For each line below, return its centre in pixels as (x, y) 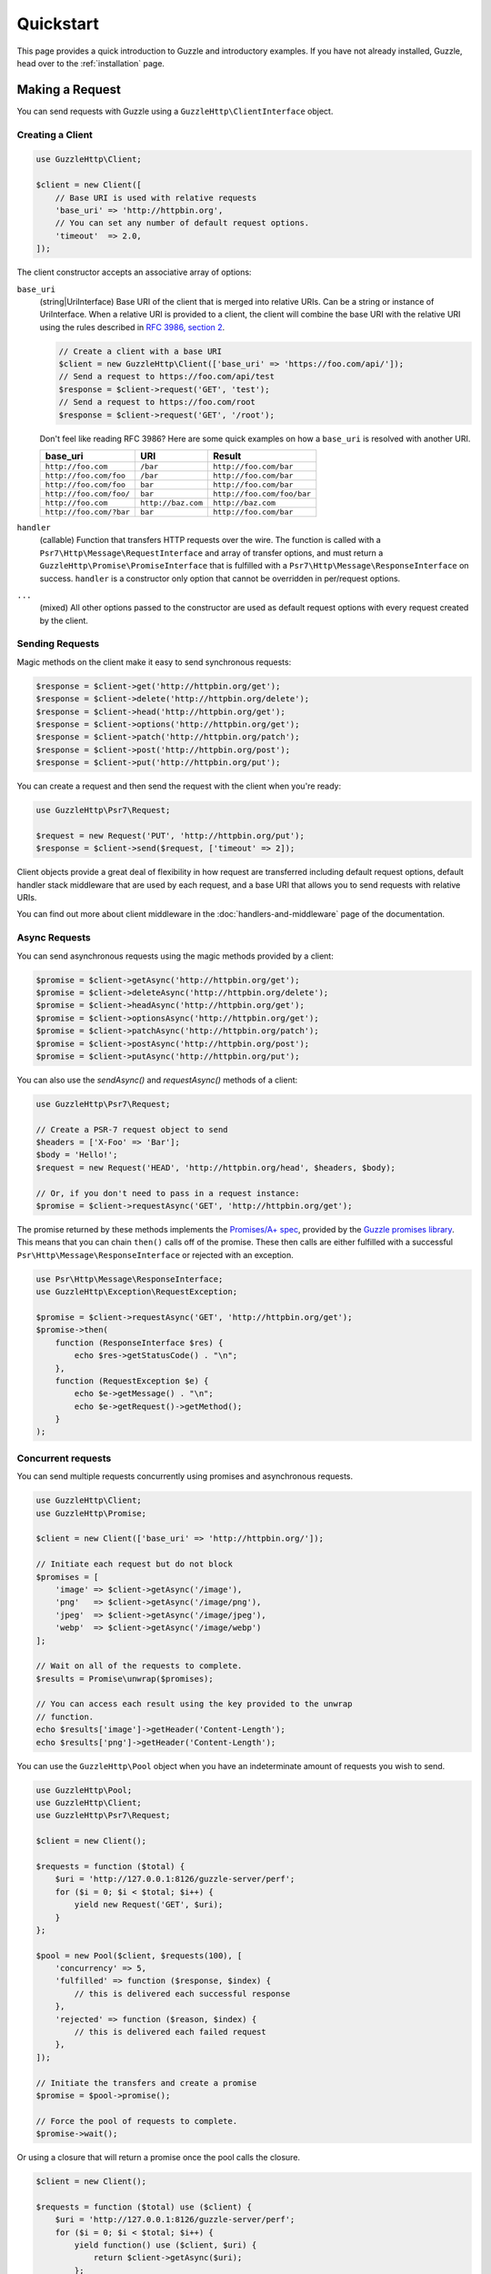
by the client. (64, 620)
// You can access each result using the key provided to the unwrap (194, 1704)
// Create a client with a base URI (140, 351)
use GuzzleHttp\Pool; (84, 1790)
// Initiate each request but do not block (135, 1564)
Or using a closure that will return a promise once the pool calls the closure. (158, 2158)
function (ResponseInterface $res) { (139, 1343)
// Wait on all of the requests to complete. (139, 1666)
